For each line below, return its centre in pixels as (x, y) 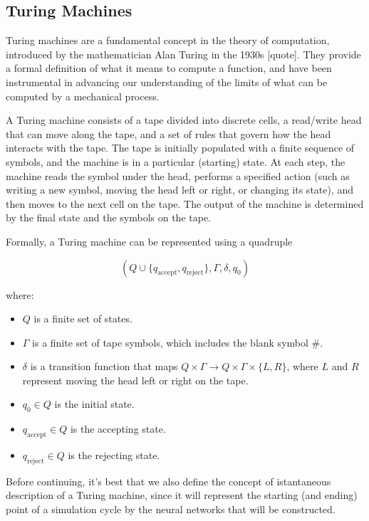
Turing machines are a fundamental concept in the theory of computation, (168, 40)
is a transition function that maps (104, 366)
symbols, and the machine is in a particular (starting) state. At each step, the (176, 161)
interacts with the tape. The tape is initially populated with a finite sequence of (180, 148)
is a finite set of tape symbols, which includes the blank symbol (170, 342)
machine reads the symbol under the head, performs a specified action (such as (178, 175)
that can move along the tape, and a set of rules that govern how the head (168, 133)
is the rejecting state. (114, 455)
